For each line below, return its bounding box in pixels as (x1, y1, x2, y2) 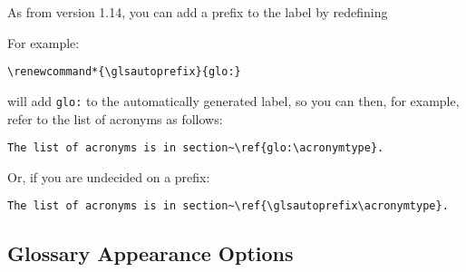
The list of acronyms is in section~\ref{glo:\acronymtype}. (7, 141, 384, 155)
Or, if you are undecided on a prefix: (7, 167, 210, 186)
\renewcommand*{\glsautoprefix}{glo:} (7, 65, 241, 79)
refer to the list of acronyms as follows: (7, 109, 223, 128)
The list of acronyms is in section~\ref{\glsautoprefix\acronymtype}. (7, 199, 449, 213)
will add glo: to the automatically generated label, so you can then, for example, (7, 91, 460, 110)
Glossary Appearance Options (7, 239, 294, 267)
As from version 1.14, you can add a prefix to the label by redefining (7, 3, 388, 21)
